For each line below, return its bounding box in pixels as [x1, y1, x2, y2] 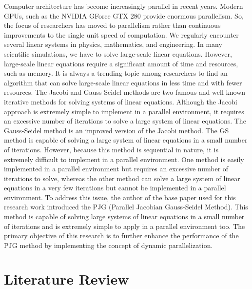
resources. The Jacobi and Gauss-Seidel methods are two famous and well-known [4, 87, 246, 97]
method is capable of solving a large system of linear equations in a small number [4, 135, 248, 145]
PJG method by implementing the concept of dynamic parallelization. [4, 240, 213, 250]
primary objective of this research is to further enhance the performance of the [4, 230, 239, 241]
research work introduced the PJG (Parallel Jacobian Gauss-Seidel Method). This [4, 202, 248, 212]
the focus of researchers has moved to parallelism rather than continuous [4, 20, 221, 30]
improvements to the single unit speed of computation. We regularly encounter [4, 29, 239, 40]
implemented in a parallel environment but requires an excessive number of [4, 164, 229, 174]
